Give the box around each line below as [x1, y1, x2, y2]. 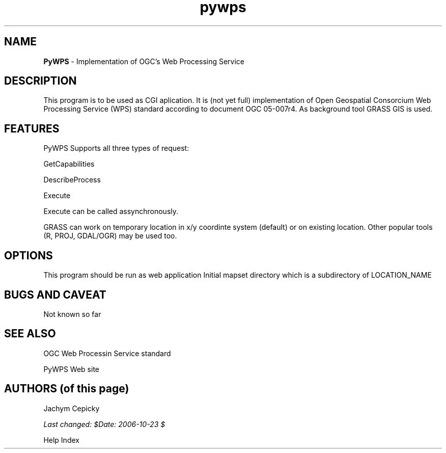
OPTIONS [4, 249, 53, 262]
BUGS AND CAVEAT [4, 288, 106, 301]
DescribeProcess [43, 175, 101, 184]
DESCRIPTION [4, 74, 77, 88]
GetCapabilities [43, 159, 95, 169]
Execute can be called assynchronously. [43, 207, 179, 216]
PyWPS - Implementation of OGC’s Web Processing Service [43, 57, 245, 66]
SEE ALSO [4, 327, 56, 340]
